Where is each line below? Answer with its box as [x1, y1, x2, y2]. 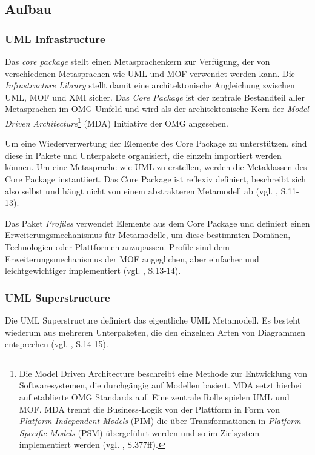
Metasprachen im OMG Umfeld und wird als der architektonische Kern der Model [5, 102, 309, 115]
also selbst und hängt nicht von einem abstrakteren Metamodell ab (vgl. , [5, 184, 278, 197]
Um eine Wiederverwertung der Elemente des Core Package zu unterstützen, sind [5, 137, 307, 150]
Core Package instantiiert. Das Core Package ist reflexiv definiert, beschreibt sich [5, 173, 306, 185]
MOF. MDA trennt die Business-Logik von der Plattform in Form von [19, 402, 280, 415]
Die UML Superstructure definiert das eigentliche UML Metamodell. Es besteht [5, 313, 301, 326]
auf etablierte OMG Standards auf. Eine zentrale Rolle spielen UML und [19, 390, 290, 403]
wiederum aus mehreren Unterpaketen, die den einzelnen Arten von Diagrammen [5, 325, 305, 338]
